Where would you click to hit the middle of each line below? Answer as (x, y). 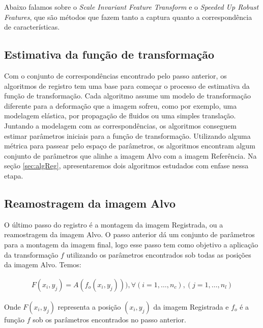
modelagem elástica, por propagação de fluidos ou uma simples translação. (120, 116)
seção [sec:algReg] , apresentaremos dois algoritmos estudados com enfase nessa (126, 166)
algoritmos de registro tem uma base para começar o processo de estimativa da (127, 85)
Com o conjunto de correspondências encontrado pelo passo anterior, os (115, 75)
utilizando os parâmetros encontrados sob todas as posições (159, 254)
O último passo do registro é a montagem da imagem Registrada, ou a (114, 224)
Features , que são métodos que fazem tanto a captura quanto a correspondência (128, 17)
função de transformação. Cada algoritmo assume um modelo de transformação (128, 96)
